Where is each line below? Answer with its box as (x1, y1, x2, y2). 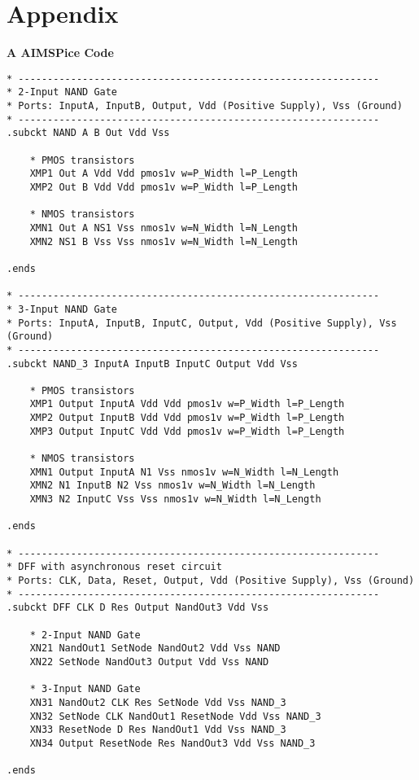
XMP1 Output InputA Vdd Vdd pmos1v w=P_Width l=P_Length (29, 398, 345, 410)
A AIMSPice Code (7, 44, 114, 61)
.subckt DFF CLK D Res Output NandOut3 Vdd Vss (7, 602, 269, 614)
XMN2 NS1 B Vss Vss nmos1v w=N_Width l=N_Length (29, 235, 298, 248)
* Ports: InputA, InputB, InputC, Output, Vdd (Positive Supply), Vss (7, 317, 397, 329)
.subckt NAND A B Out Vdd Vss (7, 127, 170, 139)
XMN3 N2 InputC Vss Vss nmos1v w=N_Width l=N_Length (29, 493, 321, 506)
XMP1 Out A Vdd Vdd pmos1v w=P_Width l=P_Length (29, 168, 298, 180)
